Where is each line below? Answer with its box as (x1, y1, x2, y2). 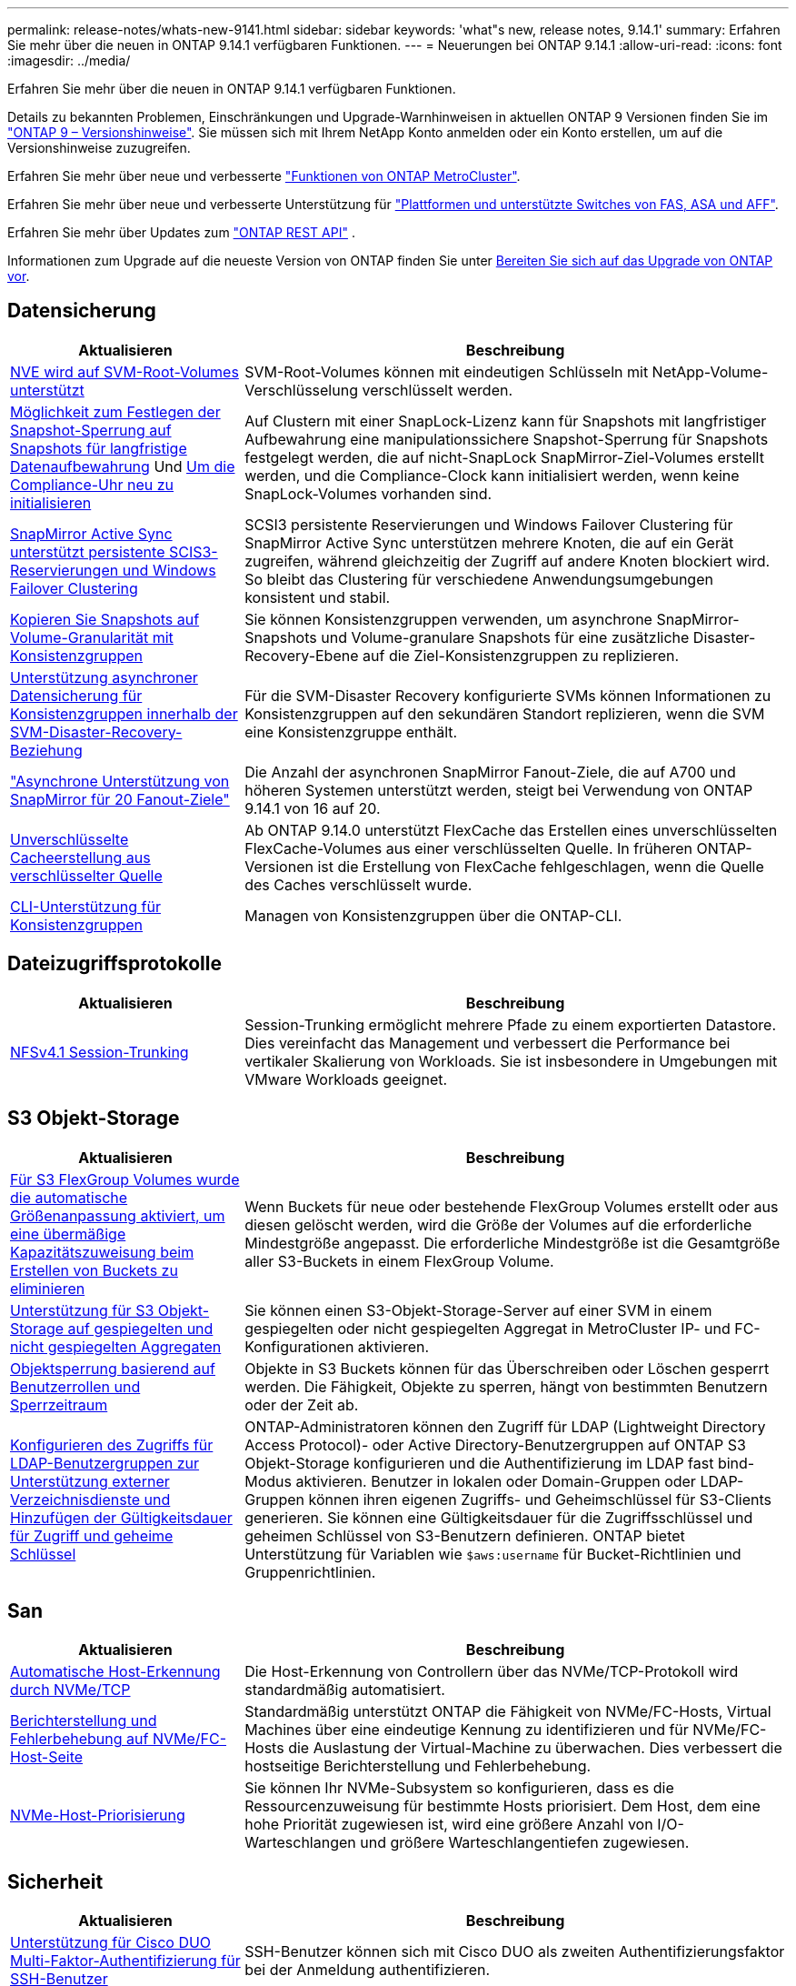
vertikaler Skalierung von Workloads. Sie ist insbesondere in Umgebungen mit (244, 1051, 778, 1070)
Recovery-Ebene (244, 646, 359, 665)
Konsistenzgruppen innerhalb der (10, 704, 238, 723)
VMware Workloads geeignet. (244, 1069, 448, 1088)
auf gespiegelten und (67, 1319, 214, 1338)
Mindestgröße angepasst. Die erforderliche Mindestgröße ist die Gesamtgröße (244, 1233, 781, 1252)
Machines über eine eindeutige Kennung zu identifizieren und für (244, 1720, 689, 1740)
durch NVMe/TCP (10, 1680, 131, 1700)
